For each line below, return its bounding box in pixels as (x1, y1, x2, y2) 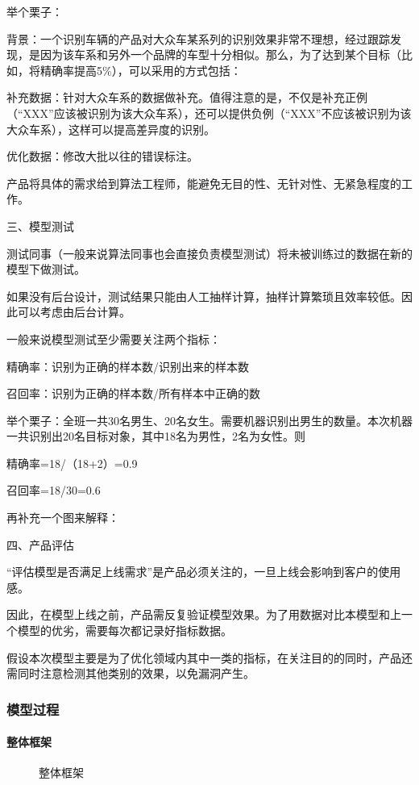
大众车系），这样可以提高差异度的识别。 (6, 120, 215, 137)
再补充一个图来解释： (6, 509, 119, 526)
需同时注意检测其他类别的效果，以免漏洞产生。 (6, 665, 255, 682)
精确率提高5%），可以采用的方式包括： (39, 61, 242, 78)
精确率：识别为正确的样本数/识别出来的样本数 (6, 357, 249, 374)
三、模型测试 (6, 217, 74, 234)
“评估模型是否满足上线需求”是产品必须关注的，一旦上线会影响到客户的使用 (6, 563, 401, 580)
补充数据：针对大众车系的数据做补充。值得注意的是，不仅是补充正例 (6, 89, 367, 106)
